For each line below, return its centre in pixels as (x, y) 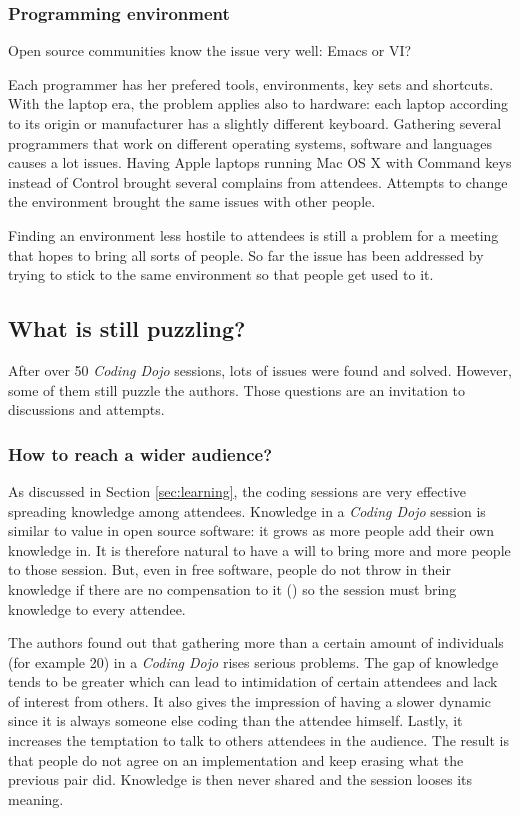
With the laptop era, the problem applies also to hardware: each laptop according (258, 103)
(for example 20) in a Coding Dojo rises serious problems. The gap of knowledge (253, 661)
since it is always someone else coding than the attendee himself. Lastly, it (235, 720)
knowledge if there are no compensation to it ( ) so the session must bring (232, 588)
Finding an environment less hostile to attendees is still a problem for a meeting (253, 234)
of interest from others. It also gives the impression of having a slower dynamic (249, 700)
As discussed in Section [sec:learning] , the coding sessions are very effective (237, 490)
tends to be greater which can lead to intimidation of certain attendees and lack (253, 681)
